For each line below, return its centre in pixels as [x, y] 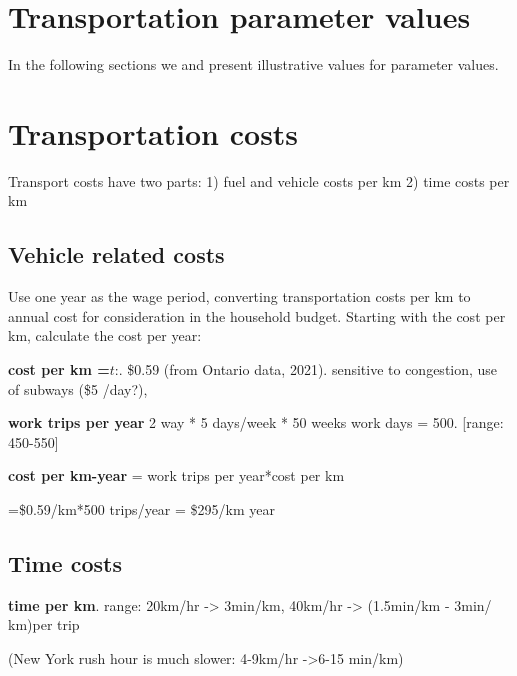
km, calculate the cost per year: [105, 335]
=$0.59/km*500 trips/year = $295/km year [141, 508]
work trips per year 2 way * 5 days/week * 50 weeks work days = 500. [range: [256, 422]
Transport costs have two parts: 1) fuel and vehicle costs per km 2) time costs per [259, 180]
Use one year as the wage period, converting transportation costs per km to [239, 296]
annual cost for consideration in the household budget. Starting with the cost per [257, 315]
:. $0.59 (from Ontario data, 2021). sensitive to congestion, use [306, 369]
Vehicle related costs [116, 254]
